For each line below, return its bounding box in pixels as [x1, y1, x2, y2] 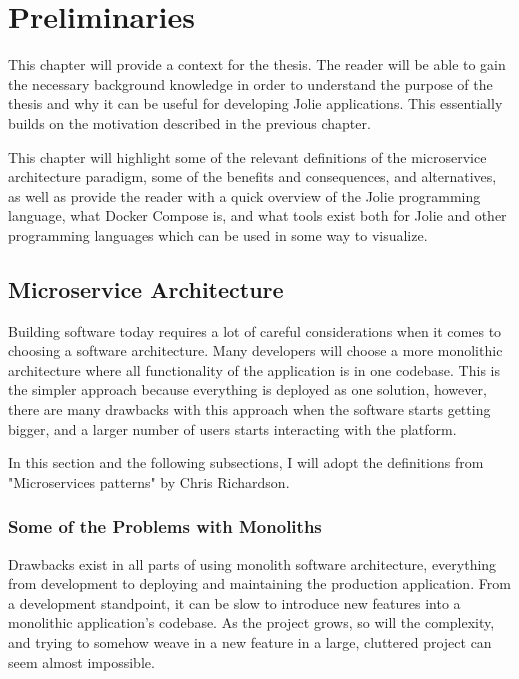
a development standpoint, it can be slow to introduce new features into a [8, 592, 461, 613]
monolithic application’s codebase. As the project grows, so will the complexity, [8, 612, 495, 633]
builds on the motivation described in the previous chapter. [8, 112, 371, 133]
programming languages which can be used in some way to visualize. [8, 224, 428, 245]
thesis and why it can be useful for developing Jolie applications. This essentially [8, 93, 503, 114]
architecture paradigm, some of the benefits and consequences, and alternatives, [8, 166, 497, 187]
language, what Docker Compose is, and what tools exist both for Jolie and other [8, 205, 507, 226]
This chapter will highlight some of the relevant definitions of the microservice [8, 146, 487, 167]
